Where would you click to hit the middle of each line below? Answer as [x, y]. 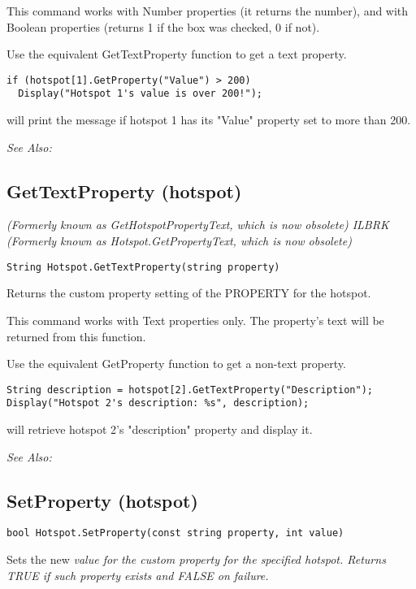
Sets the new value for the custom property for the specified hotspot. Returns [196, 559]
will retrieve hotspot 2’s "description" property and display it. [160, 429]
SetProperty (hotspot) [102, 500]
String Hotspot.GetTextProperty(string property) [143, 267]
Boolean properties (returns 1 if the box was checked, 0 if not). [163, 26]
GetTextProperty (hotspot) [124, 191]
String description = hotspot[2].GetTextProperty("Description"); [190, 390]
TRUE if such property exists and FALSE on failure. [138, 575]
